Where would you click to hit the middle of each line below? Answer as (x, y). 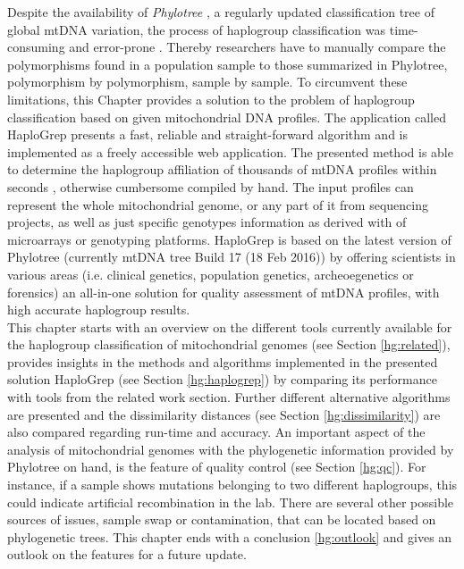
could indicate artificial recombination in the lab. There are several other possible (231, 502)
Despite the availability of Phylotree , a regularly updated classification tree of (221, 12)
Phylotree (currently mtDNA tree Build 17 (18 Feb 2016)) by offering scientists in (232, 257)
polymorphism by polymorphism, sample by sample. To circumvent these (207, 82)
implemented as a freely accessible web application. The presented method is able (230, 151)
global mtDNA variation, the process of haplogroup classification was (197, 29)
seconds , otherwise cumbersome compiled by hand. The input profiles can (211, 186)
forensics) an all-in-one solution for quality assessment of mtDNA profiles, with (224, 292)
